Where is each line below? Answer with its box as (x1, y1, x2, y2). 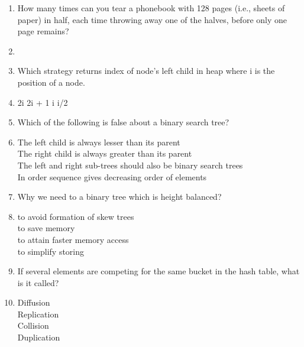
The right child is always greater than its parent (17, 147, 192, 160)
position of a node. (17, 76, 85, 88)
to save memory (17, 222, 75, 234)
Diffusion (17, 296, 50, 309)
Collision (17, 319, 49, 332)
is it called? (17, 276, 59, 288)
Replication (17, 307, 59, 320)
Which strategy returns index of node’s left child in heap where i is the (17, 64, 275, 77)
